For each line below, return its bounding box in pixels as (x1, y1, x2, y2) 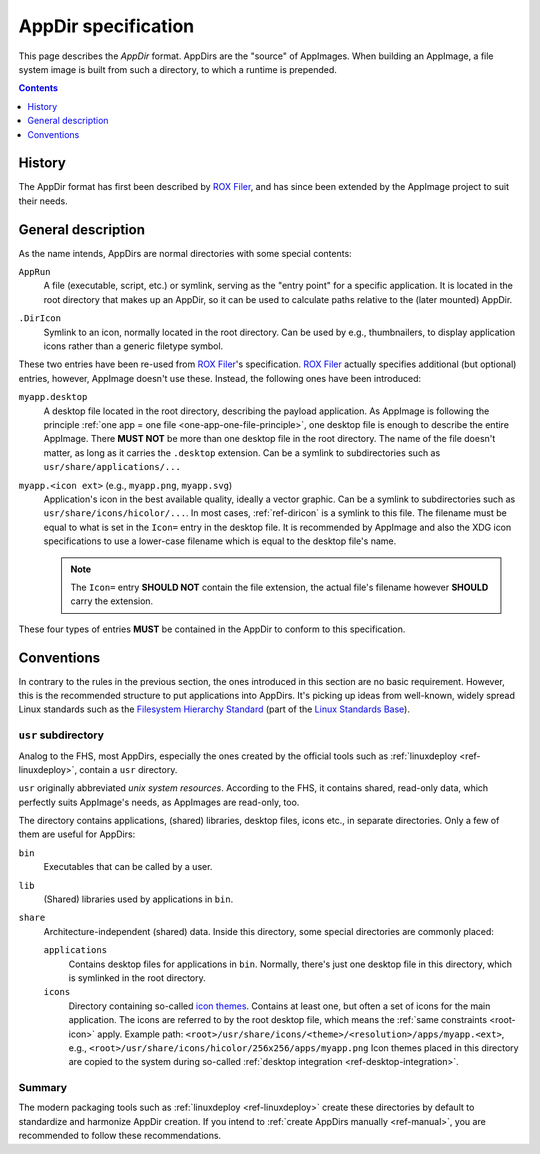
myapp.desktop (18, 391, 88, 403)
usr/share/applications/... (43, 461, 182, 473)
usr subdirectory (18, 728, 105, 742)
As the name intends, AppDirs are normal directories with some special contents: (18, 247, 352, 259)
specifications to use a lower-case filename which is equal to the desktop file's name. (43, 535, 397, 547)
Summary (18, 1081, 68, 1095)
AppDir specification (18, 15, 195, 37)
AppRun (18, 266, 51, 278)
